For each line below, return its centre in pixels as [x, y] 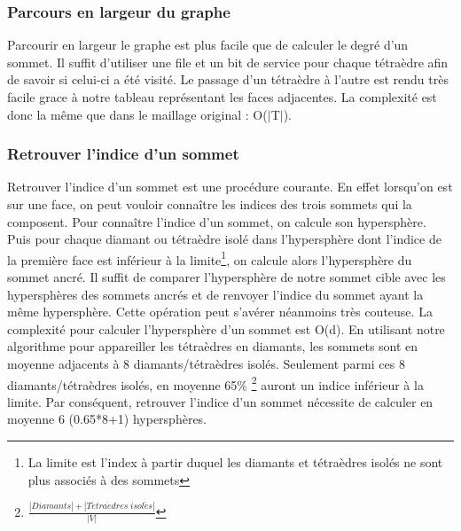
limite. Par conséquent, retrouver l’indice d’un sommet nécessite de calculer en [220, 401]
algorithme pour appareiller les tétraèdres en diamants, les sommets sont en [213, 346]
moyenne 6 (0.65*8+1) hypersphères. [107, 419]
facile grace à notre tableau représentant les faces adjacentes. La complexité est [222, 97]
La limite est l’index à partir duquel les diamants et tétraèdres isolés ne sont [235, 462]
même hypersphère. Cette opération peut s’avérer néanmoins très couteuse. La [220, 312]
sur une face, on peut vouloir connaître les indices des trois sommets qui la [210, 204]
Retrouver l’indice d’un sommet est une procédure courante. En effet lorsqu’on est [230, 187]
